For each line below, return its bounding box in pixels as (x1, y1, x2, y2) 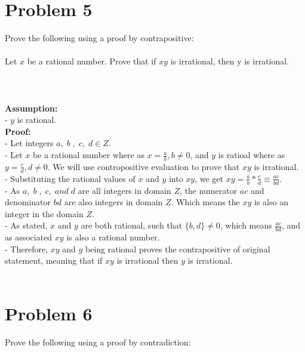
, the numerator (180, 184, 238, 196)
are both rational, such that (81, 219, 183, 231)
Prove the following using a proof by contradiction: (5, 335, 191, 348)
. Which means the (171, 196, 240, 208)
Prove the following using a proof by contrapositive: (5, 32, 194, 44)
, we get (195, 172, 224, 184)
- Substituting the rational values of (5, 172, 135, 184)
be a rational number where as (33, 149, 144, 161)
